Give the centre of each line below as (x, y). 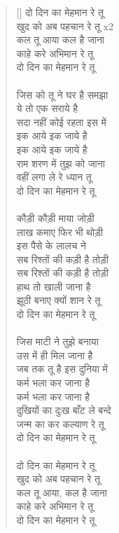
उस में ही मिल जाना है (55, 355)
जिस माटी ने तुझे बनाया (57, 341)
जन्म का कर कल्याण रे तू (60, 423)
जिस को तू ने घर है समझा (62, 94)
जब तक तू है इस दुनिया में (62, 369)
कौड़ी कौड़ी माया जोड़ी (55, 217)
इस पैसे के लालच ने (51, 245)
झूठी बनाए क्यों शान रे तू (58, 300)
